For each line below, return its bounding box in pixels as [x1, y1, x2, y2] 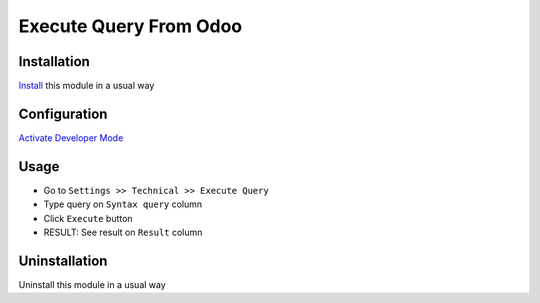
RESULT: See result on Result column [43, 226, 203, 239]
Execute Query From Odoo [18, 15, 243, 37]
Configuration [18, 105, 108, 122]
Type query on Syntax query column [43, 198, 203, 210]
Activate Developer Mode [18, 131, 124, 144]
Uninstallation [18, 252, 108, 269]
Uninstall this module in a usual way [18, 278, 167, 290]
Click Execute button [43, 212, 134, 224]
